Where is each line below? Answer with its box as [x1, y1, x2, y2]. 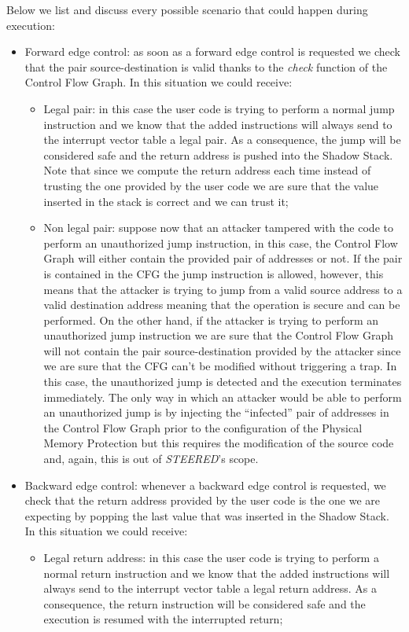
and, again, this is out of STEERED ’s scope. [43, 450, 259, 467]
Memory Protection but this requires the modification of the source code [43, 435, 394, 451]
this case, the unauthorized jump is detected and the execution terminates [43, 373, 402, 390]
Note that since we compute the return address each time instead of [43, 162, 371, 178]
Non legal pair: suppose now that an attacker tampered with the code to [43, 219, 393, 236]
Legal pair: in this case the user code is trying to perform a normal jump [43, 100, 395, 116]
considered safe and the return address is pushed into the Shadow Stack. [43, 146, 393, 163]
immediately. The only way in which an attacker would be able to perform [43, 388, 402, 405]
